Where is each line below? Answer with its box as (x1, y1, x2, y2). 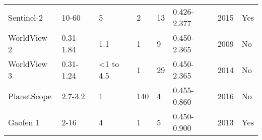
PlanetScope (8, 90, 52, 102)
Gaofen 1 (8, 116, 40, 128)
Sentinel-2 (8, 11, 43, 23)
